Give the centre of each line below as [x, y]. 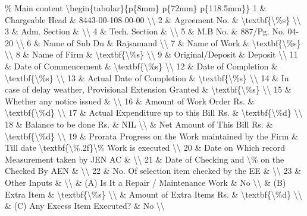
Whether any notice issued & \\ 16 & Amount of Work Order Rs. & [130, 101]
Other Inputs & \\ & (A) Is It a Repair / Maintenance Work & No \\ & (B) [145, 182]
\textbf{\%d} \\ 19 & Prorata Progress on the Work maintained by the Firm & [151, 136]
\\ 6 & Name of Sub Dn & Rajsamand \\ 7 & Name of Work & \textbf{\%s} [158, 42]
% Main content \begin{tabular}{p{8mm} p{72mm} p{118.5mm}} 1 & [136, 8]
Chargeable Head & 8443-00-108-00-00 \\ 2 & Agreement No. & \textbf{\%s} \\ [153, 19]
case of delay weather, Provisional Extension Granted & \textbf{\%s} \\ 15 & [148, 89]
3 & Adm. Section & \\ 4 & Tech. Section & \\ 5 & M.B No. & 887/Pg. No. [145, 31]
